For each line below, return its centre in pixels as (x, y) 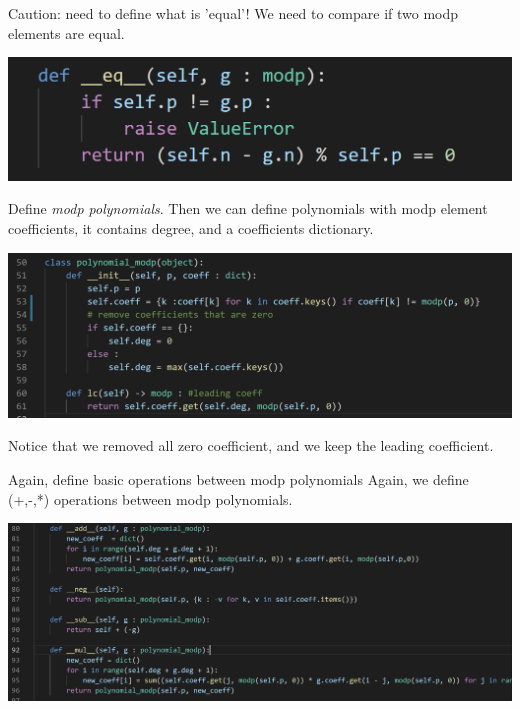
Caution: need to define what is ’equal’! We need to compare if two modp (233, 13)
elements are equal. (66, 32)
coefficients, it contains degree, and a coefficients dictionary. (191, 227)
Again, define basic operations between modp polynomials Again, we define (238, 479)
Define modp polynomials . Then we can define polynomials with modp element (248, 208)
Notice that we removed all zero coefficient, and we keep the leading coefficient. (251, 445)
